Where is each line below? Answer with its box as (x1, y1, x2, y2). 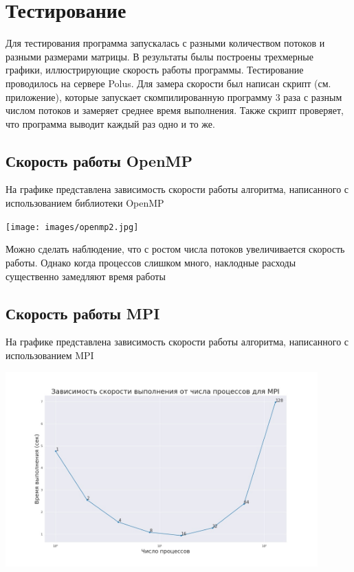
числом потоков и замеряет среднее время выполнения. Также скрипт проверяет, (5, 103, 344, 117)
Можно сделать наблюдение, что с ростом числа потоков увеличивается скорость (5, 242, 345, 256)
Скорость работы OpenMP (5, 150, 192, 171)
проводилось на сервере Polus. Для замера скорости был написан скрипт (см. (5, 76, 331, 90)
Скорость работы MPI (5, 302, 160, 323)
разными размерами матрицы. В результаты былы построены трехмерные (5, 49, 313, 63)
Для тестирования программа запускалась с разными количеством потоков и (5, 36, 325, 50)
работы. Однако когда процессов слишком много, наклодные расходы (5, 255, 296, 269)
